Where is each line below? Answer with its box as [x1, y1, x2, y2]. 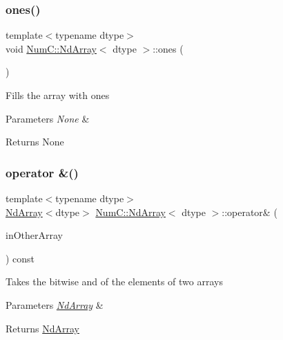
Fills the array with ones [6, 88, 110, 102]
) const [6, 251, 35, 265]
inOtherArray [6, 228, 63, 242]
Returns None [6, 134, 64, 149]
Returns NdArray [6, 321, 79, 335]
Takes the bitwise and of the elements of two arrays [6, 274, 223, 289]
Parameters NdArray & [6, 297, 104, 312]
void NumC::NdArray [6, 41, 97, 55]
